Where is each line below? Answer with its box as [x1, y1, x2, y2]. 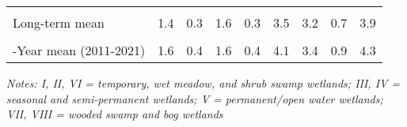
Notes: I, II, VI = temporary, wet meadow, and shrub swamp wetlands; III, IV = [6, 75, 401, 91]
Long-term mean [13, 13, 105, 32]
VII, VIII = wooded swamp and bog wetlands [6, 106, 223, 122]
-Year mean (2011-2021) [13, 41, 146, 59]
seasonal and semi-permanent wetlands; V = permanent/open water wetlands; [6, 90, 383, 106]
